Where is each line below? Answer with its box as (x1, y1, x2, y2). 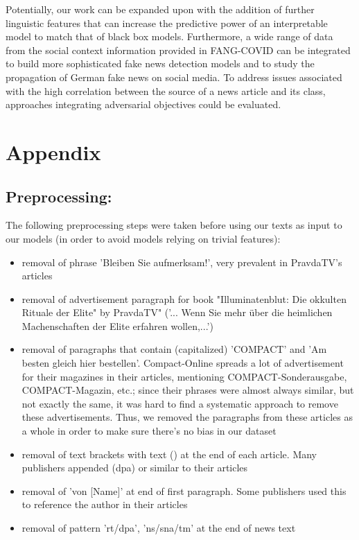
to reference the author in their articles (21, 497, 188, 512)
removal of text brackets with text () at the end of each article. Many (21, 446, 317, 461)
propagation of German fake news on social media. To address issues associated (6, 69, 342, 84)
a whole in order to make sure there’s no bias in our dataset (21, 424, 277, 438)
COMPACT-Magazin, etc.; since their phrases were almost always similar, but (21, 383, 354, 397)
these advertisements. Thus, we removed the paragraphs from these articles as (21, 410, 353, 424)
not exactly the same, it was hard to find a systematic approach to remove (21, 396, 338, 410)
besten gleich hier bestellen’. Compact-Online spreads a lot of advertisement (21, 356, 344, 370)
